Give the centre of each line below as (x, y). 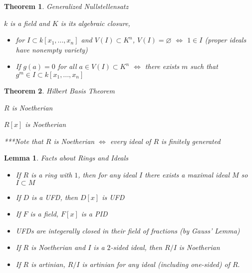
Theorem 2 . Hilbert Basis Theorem (59, 90)
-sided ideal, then (136, 247)
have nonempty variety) (52, 49)
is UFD (113, 197)
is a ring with (52, 174)
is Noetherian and (58, 247)
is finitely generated (191, 141)
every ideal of (130, 141)
